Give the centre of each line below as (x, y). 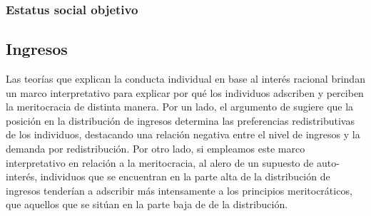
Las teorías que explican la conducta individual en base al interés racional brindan (185, 79)
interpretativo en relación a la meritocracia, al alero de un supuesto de (160, 162)
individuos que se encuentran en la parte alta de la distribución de (185, 176)
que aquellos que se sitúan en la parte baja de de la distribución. (147, 204)
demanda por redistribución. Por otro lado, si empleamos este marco (156, 149)
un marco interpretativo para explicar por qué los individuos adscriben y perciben (185, 92)
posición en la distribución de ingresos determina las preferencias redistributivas (180, 120)
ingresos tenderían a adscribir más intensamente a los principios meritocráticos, (179, 190)
